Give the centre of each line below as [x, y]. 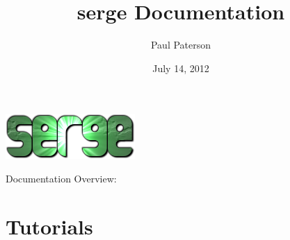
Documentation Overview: [61, 178]
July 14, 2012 [181, 68]
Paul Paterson [181, 45]
